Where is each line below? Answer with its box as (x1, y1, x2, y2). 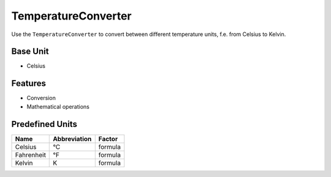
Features (11, 78, 46, 88)
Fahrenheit (15, 150, 46, 159)
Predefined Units (11, 119, 78, 129)
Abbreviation (53, 134, 92, 143)
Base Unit (11, 46, 49, 57)
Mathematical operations (26, 103, 90, 110)
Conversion (26, 95, 56, 102)
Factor (98, 134, 118, 143)
